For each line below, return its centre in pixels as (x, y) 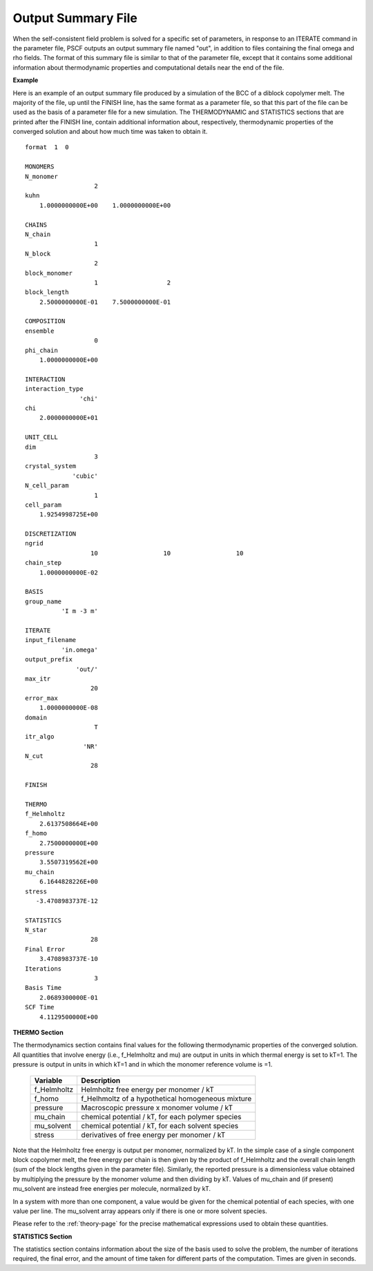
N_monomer (41, 176)
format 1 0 (47, 147)
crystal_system (51, 466)
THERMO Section (38, 1032)
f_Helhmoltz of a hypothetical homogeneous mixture (166, 1098)
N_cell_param (47, 486)
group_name (44, 601)
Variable (48, 1080)
